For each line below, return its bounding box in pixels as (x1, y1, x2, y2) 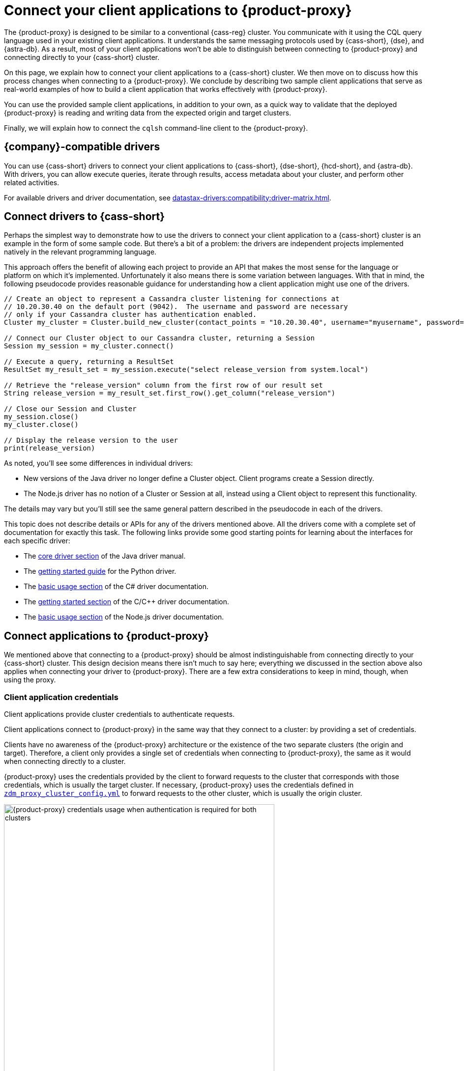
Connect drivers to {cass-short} (4, 210, 165, 223)
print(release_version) (4, 444, 95, 452)
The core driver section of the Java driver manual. (24, 552, 186, 561)
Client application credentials (4, 692, 118, 702)
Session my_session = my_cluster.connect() (4, 342, 174, 350)
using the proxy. (4, 676, 56, 684)
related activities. (4, 178, 59, 187)
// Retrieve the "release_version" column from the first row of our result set (4, 381, 323, 390)
